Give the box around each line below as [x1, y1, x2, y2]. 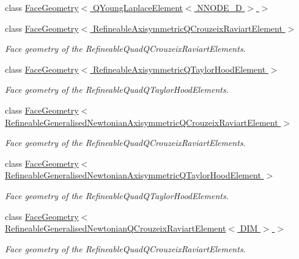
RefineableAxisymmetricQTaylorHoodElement [92, 62, 266, 75]
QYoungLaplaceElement [92, 1, 183, 13]
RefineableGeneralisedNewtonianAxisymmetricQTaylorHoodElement [5, 169, 261, 181]
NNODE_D [197, 1, 242, 13]
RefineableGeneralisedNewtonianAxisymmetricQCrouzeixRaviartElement [5, 115, 278, 128]
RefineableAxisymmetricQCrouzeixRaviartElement [92, 21, 282, 34]
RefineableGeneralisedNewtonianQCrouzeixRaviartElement [5, 222, 226, 235]
